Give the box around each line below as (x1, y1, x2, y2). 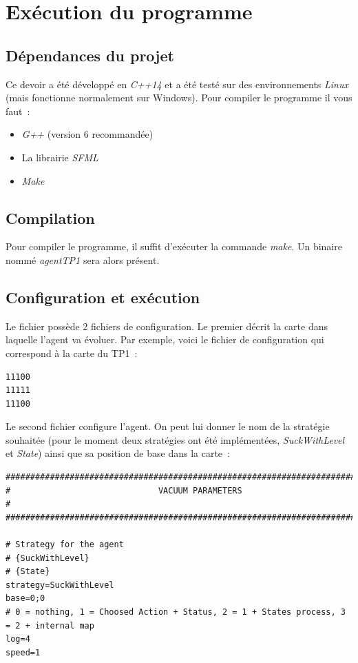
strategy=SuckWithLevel (6, 580, 114, 590)
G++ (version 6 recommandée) (21, 127, 154, 141)
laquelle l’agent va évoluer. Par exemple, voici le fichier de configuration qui (6, 332, 324, 347)
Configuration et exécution (6, 286, 200, 307)
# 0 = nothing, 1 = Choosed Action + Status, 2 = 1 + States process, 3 (6, 607, 346, 618)
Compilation (6, 207, 95, 228)
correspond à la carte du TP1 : (6, 345, 138, 360)
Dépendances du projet (6, 44, 174, 65)
